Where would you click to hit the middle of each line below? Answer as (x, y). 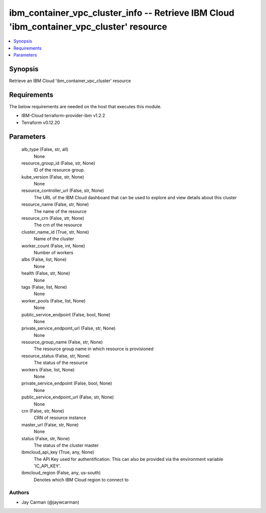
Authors (19, 492)
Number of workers (53, 252)
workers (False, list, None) (48, 369)
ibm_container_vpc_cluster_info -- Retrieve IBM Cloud (122, 13)
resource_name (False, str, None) (55, 205)
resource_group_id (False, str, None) (58, 163)
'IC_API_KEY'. (47, 466)
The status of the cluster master (66, 445)
